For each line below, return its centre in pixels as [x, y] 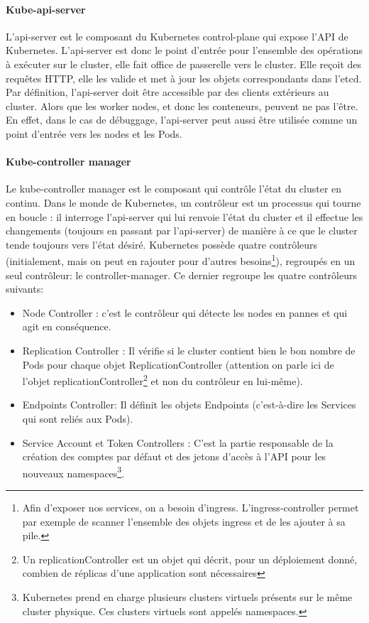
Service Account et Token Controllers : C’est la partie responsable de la [178, 442]
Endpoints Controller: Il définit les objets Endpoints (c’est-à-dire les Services [189, 405]
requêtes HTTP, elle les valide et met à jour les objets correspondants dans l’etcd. [184, 78]
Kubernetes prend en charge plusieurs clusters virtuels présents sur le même [187, 596]
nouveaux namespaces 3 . [73, 472]
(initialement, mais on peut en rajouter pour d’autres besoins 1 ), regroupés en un [181, 260]
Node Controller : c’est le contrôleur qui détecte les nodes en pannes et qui [185, 312]
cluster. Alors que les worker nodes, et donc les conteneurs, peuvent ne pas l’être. [182, 105]
